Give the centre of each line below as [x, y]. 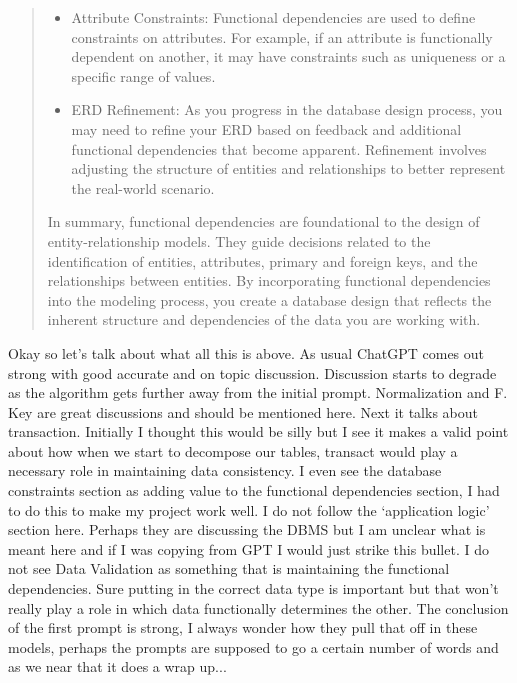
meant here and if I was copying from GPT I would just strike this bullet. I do [248, 548]
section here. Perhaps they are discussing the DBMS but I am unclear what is [247, 529]
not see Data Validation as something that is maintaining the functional [229, 568]
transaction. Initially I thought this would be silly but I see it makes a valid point [258, 431]
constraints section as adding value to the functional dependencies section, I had [254, 490]
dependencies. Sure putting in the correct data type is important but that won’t [253, 588]
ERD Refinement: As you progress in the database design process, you [287, 109]
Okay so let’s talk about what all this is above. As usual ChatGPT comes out [246, 352]
